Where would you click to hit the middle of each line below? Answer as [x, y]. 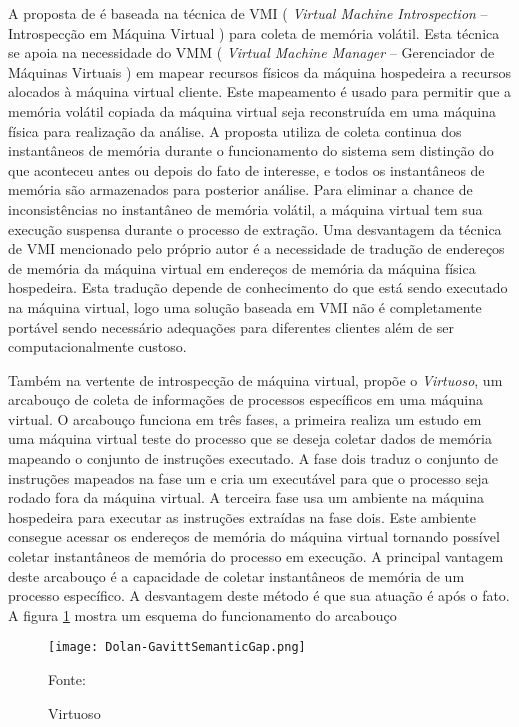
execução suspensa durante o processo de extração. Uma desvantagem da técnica [255, 228]
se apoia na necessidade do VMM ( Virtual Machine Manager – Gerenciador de [251, 52]
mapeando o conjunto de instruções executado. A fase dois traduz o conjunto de [253, 458]
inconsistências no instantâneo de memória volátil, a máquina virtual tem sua [245, 208]
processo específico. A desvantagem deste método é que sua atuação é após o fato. [259, 595]
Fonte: [67, 679]
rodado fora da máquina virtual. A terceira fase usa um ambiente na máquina [246, 497]
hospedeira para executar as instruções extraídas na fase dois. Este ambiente [242, 516]
